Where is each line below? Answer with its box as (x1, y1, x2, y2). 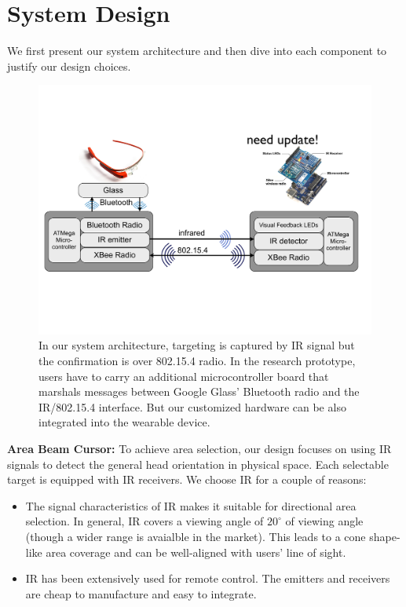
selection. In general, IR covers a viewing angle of (25, 513, 264, 529)
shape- (369, 528, 401, 545)
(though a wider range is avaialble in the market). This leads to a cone (25, 528, 366, 545)
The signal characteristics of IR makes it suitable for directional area (25, 497, 357, 514)
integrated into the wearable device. (38, 414, 210, 430)
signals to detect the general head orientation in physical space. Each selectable (7, 455, 389, 472)
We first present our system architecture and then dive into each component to (7, 42, 387, 59)
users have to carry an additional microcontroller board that (38, 367, 329, 384)
